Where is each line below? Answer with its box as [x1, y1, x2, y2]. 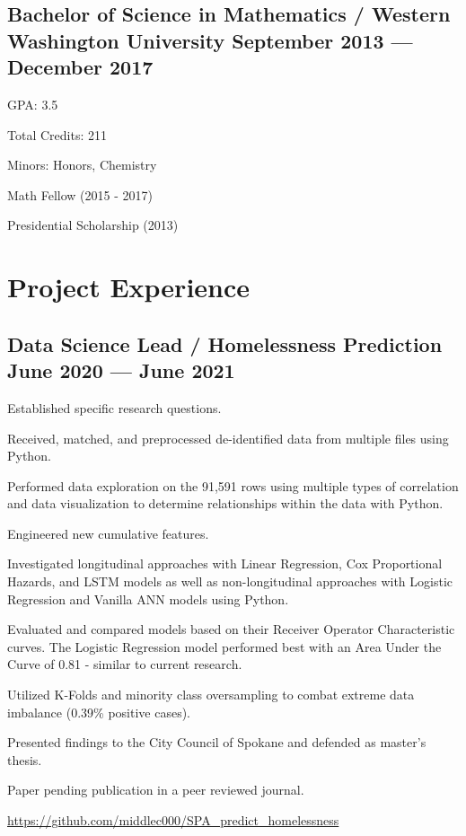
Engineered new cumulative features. [7, 524, 209, 542]
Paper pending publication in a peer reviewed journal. [7, 780, 304, 799]
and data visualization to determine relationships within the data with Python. [7, 494, 444, 513]
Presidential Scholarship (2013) [7, 216, 179, 234]
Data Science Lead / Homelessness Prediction [7, 330, 443, 357]
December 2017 [7, 53, 154, 81]
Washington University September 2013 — [7, 26, 413, 54]
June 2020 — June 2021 [7, 356, 235, 384]
